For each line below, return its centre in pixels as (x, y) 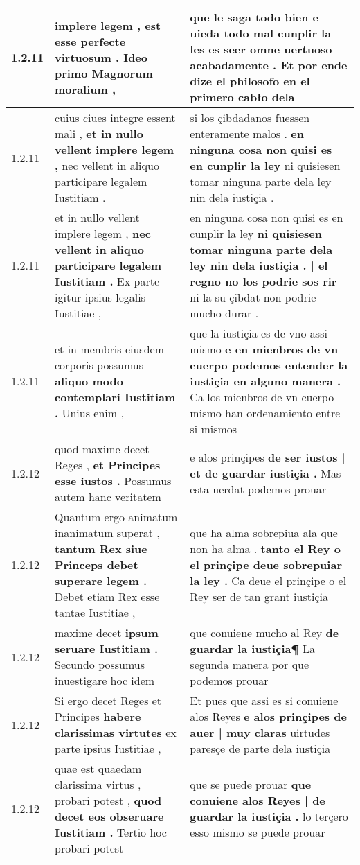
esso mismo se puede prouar (258, 832)
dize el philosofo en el (250, 81)
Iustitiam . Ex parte (107, 281)
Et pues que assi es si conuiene (264, 700)
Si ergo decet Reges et (108, 700)
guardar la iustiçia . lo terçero (269, 816)
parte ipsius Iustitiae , (108, 748)
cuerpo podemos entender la (269, 365)
